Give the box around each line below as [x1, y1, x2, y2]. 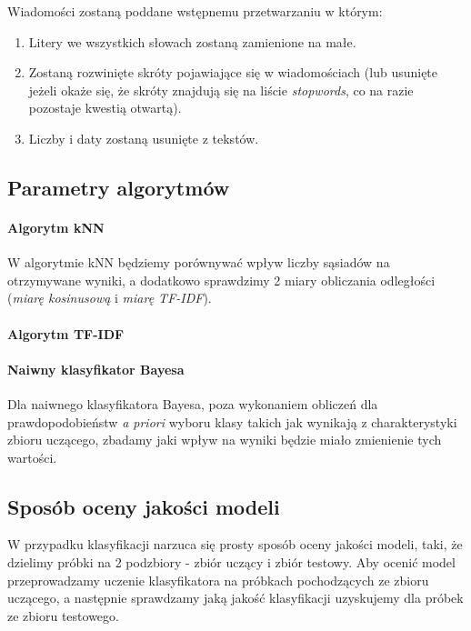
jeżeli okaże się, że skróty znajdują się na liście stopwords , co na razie [28, 80, 414, 99]
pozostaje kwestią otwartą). [28, 98, 182, 117]
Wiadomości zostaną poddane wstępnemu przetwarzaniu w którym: [7, 2, 383, 20]
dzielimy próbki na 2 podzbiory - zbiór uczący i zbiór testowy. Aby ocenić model [7, 553, 456, 572]
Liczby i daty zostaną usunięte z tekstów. [28, 128, 259, 147]
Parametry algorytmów [7, 173, 230, 201]
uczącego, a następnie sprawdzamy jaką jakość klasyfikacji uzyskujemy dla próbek [7, 588, 464, 607]
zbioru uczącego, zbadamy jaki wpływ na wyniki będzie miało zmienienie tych [7, 430, 442, 449]
